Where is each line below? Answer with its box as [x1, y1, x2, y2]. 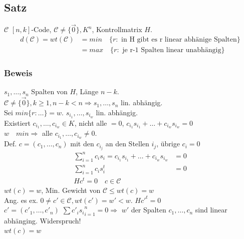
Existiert [4, 117, 31, 128]
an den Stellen [105, 138, 149, 149]
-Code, [31, 24, 52, 35]
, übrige [156, 138, 180, 149]
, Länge [76, 86, 99, 97]
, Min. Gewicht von [41, 185, 101, 195]
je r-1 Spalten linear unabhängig [122, 47, 221, 54]
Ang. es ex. [4, 194, 38, 205]
